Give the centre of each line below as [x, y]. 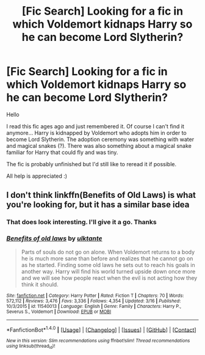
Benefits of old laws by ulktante [54, 238]
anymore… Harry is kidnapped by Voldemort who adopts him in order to [97, 133]
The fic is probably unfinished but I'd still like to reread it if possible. [92, 164]
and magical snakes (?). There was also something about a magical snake [99, 145]
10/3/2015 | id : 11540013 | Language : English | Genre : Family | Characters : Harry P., [94, 306]
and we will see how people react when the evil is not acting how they [109, 278]
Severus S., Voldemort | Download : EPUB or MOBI [59, 312]
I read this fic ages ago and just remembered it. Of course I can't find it [95, 126]
